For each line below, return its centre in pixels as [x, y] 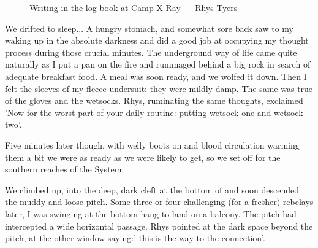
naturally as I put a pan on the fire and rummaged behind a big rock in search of [158, 64]
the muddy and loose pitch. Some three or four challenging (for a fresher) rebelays [159, 202]
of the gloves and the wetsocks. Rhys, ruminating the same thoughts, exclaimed [154, 100]
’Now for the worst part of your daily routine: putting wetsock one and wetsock [154, 112]
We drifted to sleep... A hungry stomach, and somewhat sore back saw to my [150, 28]
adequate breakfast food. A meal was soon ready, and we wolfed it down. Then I [156, 76]
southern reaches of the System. [65, 169]
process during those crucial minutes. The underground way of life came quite [151, 52]
